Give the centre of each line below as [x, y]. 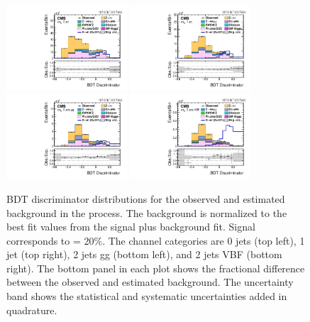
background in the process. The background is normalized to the [147, 212]
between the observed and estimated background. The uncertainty [150, 282]
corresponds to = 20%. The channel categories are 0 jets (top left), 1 [156, 240]
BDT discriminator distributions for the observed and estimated [146, 198]
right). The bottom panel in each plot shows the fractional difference [156, 268]
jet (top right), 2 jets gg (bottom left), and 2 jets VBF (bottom [144, 254]
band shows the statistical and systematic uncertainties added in [147, 296]
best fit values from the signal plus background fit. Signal [131, 227]
